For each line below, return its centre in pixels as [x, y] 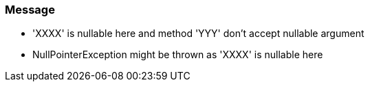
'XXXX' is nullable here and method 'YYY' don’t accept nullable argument [198, 34]
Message [30, 10]
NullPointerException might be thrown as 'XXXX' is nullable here [178, 55]
